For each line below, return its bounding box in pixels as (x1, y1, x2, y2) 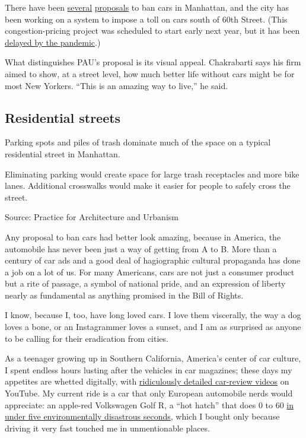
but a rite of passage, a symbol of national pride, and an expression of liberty (5, 277, 286, 290)
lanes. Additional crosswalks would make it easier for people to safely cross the (5, 179, 291, 192)
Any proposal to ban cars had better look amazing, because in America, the (5, 230, 281, 243)
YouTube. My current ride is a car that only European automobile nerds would (5, 387, 293, 399)
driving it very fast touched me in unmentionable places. (5, 421, 210, 434)
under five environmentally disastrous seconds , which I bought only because (5, 410, 280, 423)
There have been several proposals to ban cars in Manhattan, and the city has (5, 1, 289, 13)
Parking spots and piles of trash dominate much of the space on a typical (5, 136, 271, 148)
